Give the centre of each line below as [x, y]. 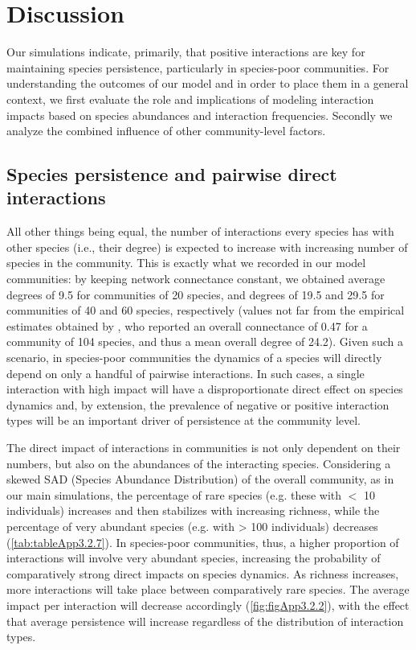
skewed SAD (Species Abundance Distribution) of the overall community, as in [200, 479]
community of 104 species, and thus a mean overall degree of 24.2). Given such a [205, 341]
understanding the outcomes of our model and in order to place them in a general [208, 83]
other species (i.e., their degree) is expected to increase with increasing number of [207, 247]
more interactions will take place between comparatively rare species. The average [208, 589]
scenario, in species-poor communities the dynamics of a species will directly [194, 358]
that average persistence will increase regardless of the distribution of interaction [205, 621]
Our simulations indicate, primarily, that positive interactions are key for [186, 52]
